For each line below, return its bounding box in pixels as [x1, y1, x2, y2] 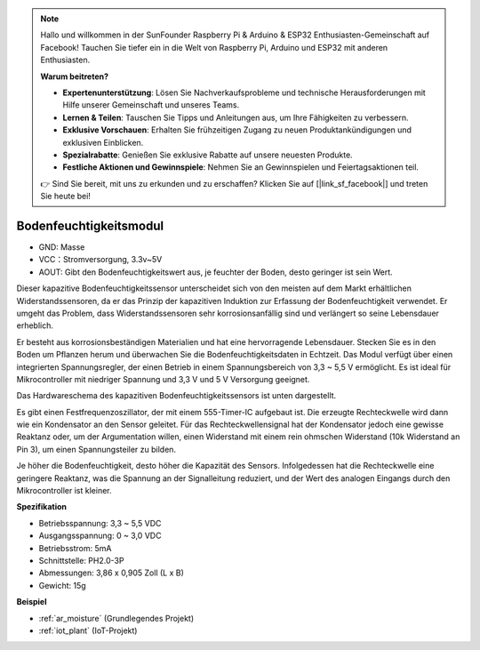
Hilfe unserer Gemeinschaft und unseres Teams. [62, 100, 240, 110]
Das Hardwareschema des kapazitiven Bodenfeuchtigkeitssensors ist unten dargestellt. [16, 390, 337, 401]
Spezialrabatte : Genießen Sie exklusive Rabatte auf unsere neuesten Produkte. [62, 149, 353, 160]
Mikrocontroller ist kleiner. [16, 485, 112, 496]
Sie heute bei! [40, 191, 91, 202]
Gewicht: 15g [38, 580, 86, 590]
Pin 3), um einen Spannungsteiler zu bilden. [16, 444, 177, 454]
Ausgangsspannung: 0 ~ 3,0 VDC [38, 530, 162, 542]
